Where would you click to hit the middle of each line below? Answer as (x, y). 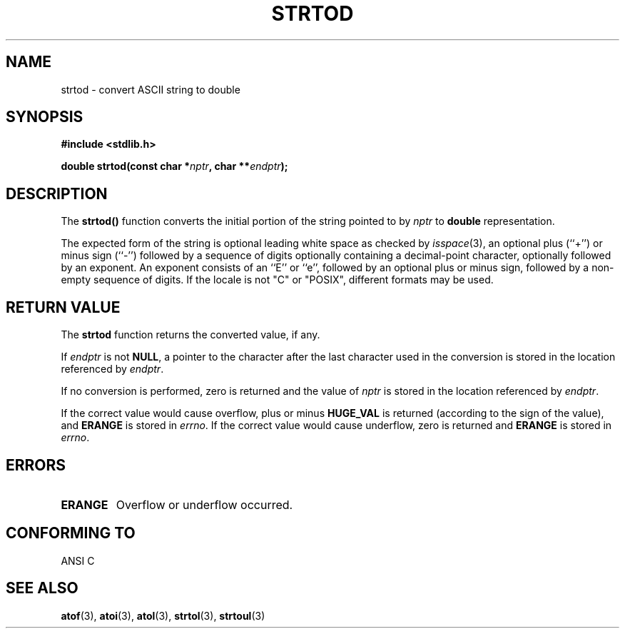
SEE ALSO (42, 588)
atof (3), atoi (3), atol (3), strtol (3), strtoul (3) (163, 615)
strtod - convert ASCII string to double (151, 89)
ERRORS (36, 465)
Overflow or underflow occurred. (204, 504)
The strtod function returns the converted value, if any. (190, 335)
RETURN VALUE (63, 307)
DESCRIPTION (57, 193)
